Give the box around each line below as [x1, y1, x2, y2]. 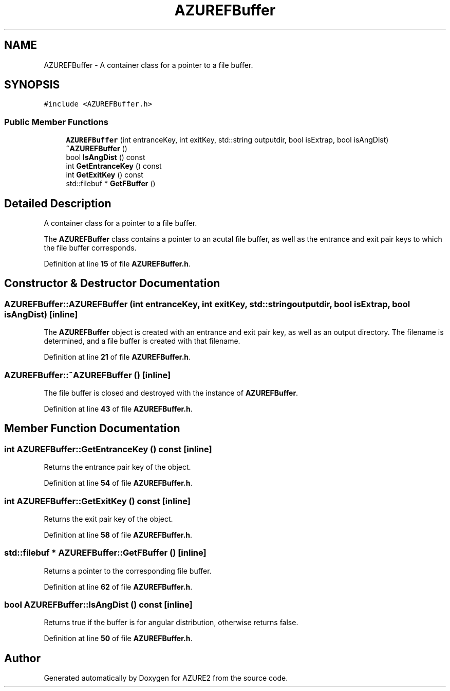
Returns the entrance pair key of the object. [44, 463, 191, 472]
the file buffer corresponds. [44, 243, 137, 253]
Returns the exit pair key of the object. [44, 514, 173, 523]
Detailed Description [4, 197, 111, 210]
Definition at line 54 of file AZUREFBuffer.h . [44, 479, 193, 488]
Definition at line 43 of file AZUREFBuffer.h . [44, 404, 193, 413]
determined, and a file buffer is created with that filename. [44, 336, 240, 346]
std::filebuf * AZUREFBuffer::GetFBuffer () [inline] [4, 547, 207, 558]
